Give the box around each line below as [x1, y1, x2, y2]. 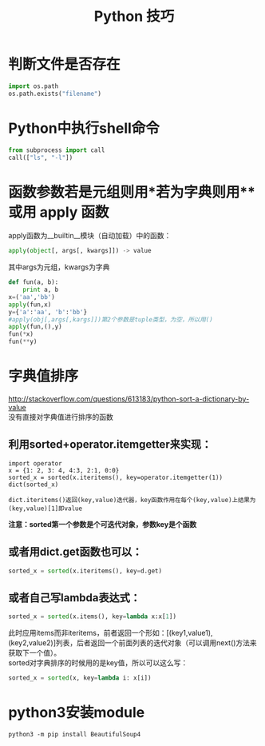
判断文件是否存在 [8, 55, 121, 74]
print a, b [22, 285, 59, 294]
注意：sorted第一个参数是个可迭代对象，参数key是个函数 [8, 519, 197, 529]
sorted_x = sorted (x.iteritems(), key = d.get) [8, 567, 162, 575]
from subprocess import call [8, 146, 105, 154]
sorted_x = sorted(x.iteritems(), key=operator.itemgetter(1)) [8, 473, 223, 481]
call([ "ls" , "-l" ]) [8, 154, 73, 162]
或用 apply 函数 [8, 203, 109, 221]
